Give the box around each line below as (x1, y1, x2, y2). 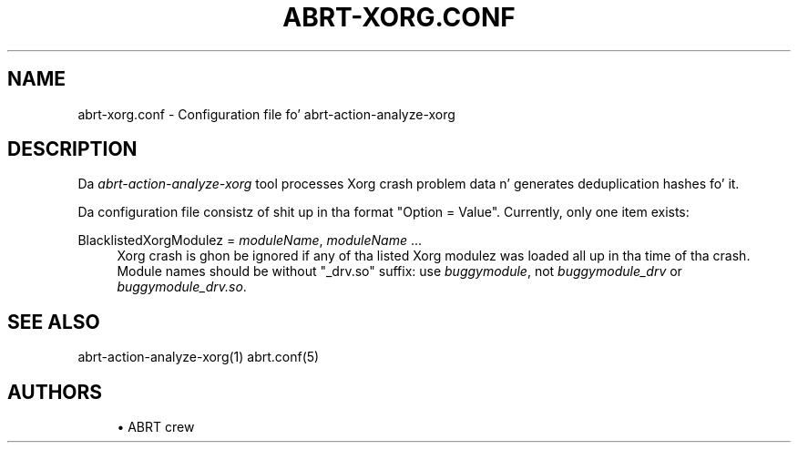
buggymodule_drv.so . (117, 279, 247, 295)
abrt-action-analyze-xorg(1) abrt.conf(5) (77, 349, 320, 365)
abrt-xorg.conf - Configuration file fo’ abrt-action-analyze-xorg (77, 106, 455, 122)
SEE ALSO (7, 310, 100, 333)
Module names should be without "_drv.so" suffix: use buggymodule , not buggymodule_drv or (117, 263, 682, 280)
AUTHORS (7, 380, 103, 404)
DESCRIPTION (7, 138, 138, 161)
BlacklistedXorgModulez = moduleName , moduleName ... (77, 232, 423, 249)
